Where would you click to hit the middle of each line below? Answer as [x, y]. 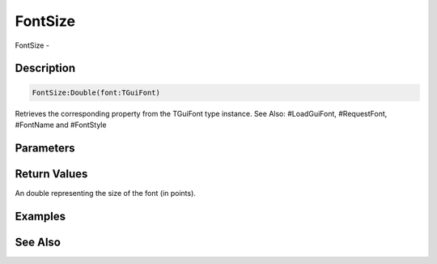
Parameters [45, 148]
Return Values [51, 174]
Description [45, 68]
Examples [40, 216]
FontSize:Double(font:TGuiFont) [96, 92]
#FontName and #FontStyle [61, 125]
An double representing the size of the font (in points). [105, 193]
